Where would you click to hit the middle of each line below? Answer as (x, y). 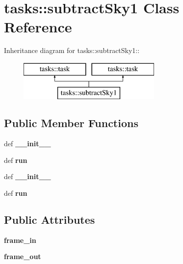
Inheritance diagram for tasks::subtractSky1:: (72, 50)
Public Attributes (50, 220)
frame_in (20, 240)
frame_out (23, 256)
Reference (38, 27)
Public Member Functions (71, 123)
